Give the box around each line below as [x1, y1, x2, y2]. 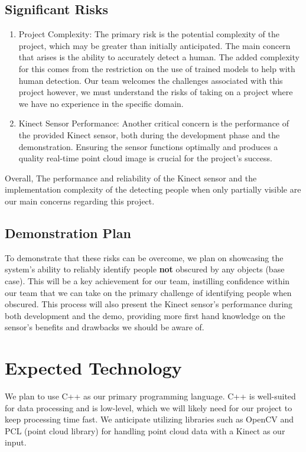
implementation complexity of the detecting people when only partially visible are [5, 183, 301, 196]
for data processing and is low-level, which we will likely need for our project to [5, 401, 292, 414]
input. [5, 436, 27, 448]
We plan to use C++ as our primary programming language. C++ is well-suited [5, 390, 296, 402]
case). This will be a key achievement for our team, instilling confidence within [5, 274, 290, 287]
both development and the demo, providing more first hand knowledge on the [5, 309, 285, 321]
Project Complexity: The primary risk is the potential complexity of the [18, 28, 279, 40]
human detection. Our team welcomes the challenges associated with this [18, 74, 283, 86]
